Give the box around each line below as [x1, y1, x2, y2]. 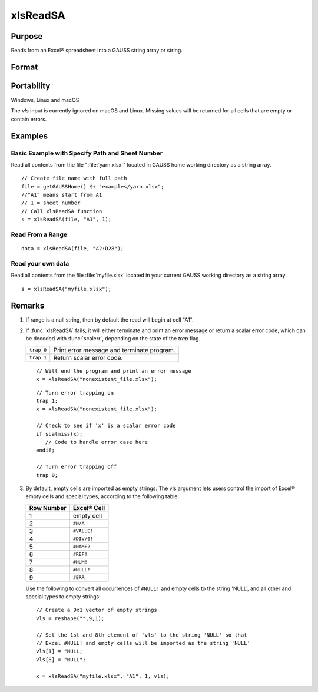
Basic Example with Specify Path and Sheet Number [11, 149, 163, 157]
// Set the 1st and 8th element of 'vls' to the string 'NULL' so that [36, 631, 247, 638]
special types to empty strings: [25, 593, 101, 600]
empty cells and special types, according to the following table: [25, 493, 180, 500]
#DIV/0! [72, 536, 94, 542]
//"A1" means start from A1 [21, 191, 102, 198]
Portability [11, 81, 51, 91]
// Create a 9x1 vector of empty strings [36, 607, 157, 614]
